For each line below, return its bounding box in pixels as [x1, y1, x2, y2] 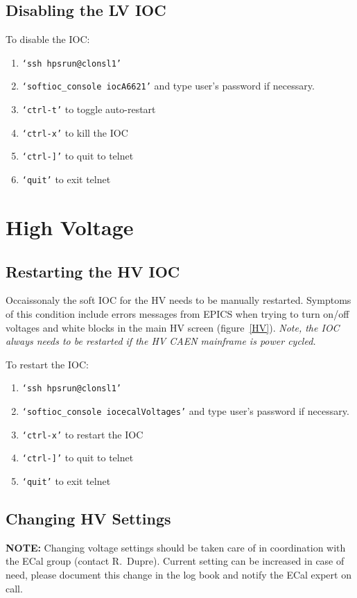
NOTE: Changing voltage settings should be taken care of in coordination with [6, 540, 346, 554]
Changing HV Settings [6, 507, 171, 529]
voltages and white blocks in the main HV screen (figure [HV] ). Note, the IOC [6, 320, 340, 334]
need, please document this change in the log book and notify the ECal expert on [6, 567, 351, 581]
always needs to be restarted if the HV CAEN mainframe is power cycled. [6, 334, 316, 348]
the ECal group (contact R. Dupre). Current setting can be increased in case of [6, 554, 345, 568]
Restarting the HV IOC [6, 260, 180, 282]
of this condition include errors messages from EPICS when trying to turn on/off [6, 306, 349, 321]
